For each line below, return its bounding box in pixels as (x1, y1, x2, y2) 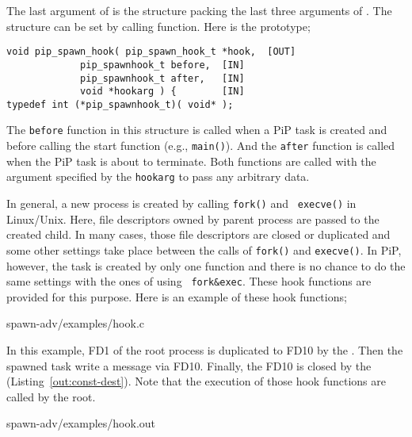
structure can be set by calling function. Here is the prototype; (6, 17, 311, 34)
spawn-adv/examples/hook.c (6, 315, 144, 332)
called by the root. (6, 388, 96, 404)
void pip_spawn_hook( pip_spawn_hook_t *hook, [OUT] (6, 46, 296, 58)
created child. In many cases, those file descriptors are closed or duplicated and (6, 226, 391, 243)
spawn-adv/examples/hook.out (6, 415, 156, 431)
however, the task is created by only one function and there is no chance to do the (6, 257, 406, 274)
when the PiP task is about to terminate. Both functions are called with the (6, 152, 376, 169)
